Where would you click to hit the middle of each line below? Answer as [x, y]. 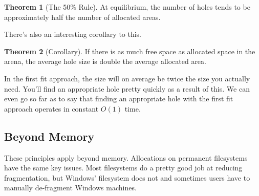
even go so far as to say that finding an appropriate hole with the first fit [119, 99]
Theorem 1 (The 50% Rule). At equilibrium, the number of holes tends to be [127, 7]
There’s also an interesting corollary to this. [73, 34]
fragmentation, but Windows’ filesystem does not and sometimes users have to [127, 177]
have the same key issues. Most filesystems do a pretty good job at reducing [123, 168]
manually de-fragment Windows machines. [70, 188]
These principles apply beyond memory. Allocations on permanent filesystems [126, 157]
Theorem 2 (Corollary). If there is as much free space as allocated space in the [130, 51]
